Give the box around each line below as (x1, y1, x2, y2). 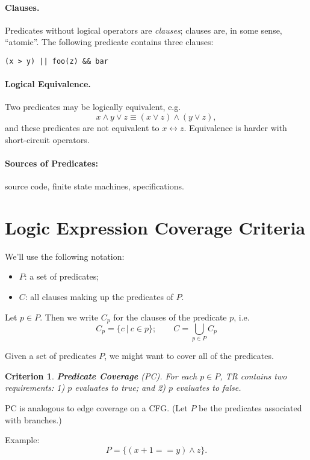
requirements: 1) (5, 381, 65, 394)
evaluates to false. (176, 381, 241, 394)
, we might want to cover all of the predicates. (104, 349, 274, 362)
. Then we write (40, 310, 99, 323)
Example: (5, 434, 40, 446)
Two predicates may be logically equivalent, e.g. (5, 100, 181, 113)
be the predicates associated (199, 402, 302, 414)
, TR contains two (220, 369, 287, 382)
